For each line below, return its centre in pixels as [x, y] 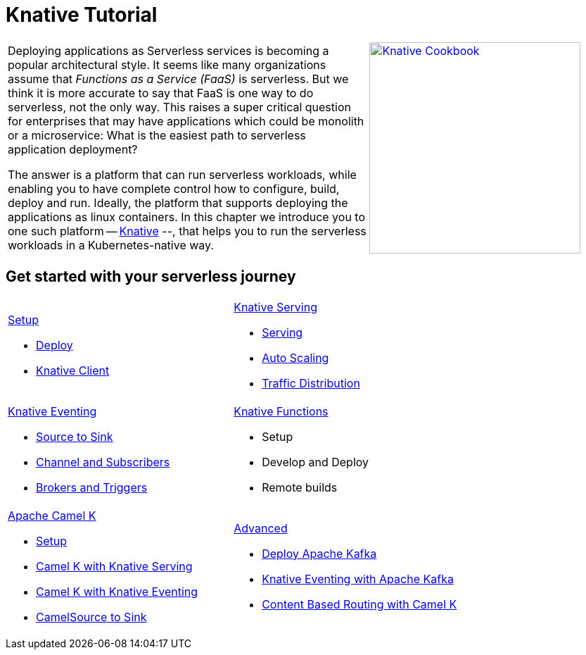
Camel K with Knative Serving [114, 566]
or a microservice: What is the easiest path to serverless [157, 135]
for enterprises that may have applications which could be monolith [186, 121]
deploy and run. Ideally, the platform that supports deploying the [178, 202]
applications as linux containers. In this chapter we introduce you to [187, 217]
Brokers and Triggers [92, 487]
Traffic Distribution [311, 383]
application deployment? [73, 149]
